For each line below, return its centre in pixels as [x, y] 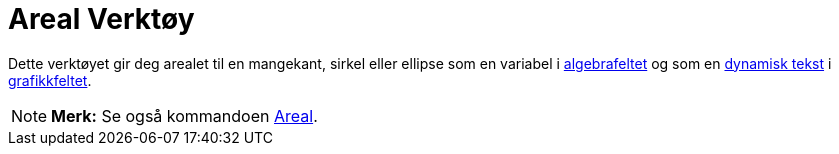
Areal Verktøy [101, 19]
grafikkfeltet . [50, 80]
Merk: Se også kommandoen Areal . [184, 115]
